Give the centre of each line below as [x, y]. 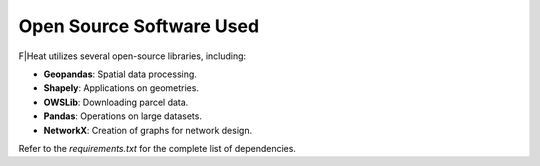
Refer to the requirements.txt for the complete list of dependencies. [157, 148]
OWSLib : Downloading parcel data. [116, 102]
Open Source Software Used [139, 26]
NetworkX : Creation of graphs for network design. [148, 130]
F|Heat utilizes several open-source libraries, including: [132, 56]
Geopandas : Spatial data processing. [120, 74]
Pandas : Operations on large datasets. [122, 116]
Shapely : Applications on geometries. [121, 88]
